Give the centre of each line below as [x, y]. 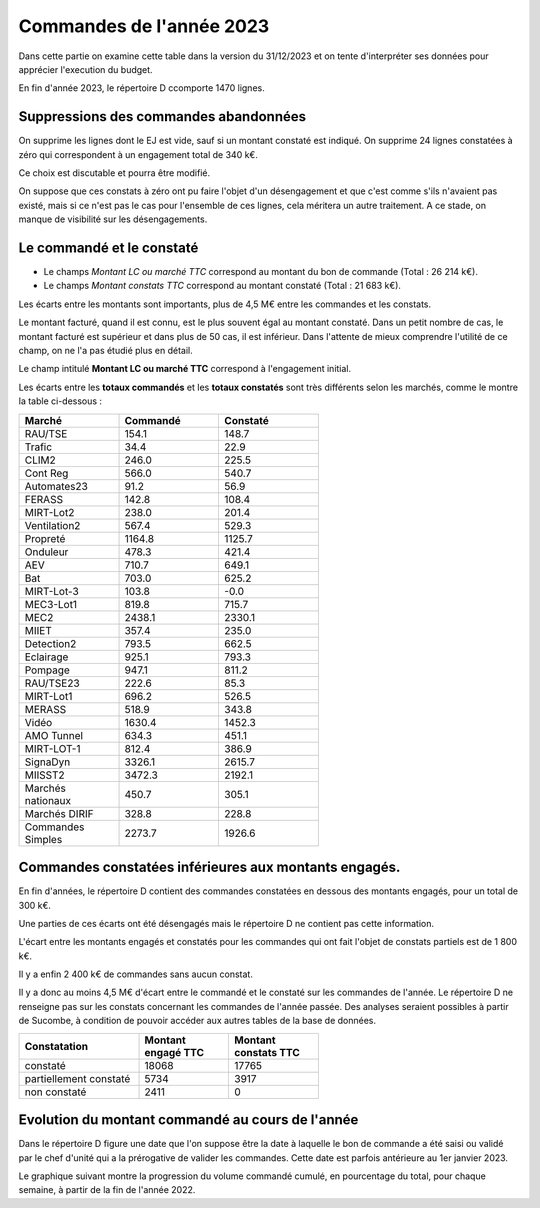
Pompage [47, 670]
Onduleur [46, 552]
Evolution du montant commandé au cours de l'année [188, 1120]
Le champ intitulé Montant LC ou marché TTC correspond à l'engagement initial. [185, 369]
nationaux [48, 800]
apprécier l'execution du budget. [86, 69]
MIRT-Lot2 [49, 512]
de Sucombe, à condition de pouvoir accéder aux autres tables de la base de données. [197, 1021]
